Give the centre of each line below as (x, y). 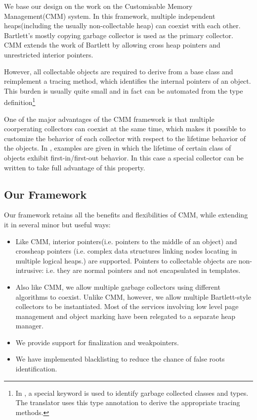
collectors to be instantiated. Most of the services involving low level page (127, 306)
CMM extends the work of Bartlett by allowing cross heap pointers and (112, 45)
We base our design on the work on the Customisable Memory (98, 6)
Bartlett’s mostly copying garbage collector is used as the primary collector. (119, 35)
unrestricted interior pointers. (49, 54)
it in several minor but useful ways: (57, 224)
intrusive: (30, 270)
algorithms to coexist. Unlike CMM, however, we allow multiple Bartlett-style (133, 296)
